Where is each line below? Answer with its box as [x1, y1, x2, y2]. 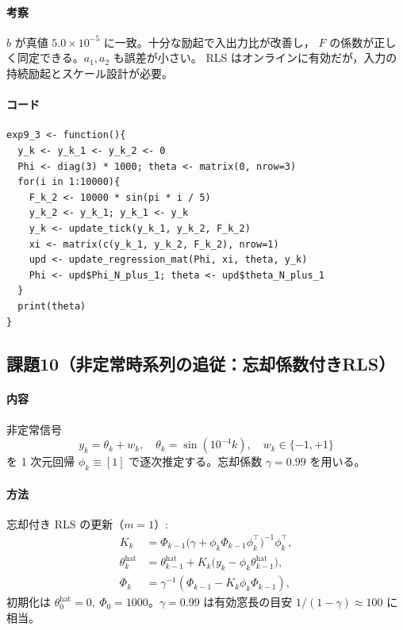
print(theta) [17, 300, 86, 312]
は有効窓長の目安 [203, 594, 293, 610]
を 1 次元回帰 [6, 453, 75, 470]
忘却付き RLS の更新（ [6, 515, 125, 532]
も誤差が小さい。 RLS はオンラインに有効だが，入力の [113, 49, 397, 66]
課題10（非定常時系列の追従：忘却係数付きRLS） [6, 351, 396, 376]
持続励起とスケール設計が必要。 [6, 64, 173, 81]
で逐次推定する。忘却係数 [129, 453, 263, 470]
